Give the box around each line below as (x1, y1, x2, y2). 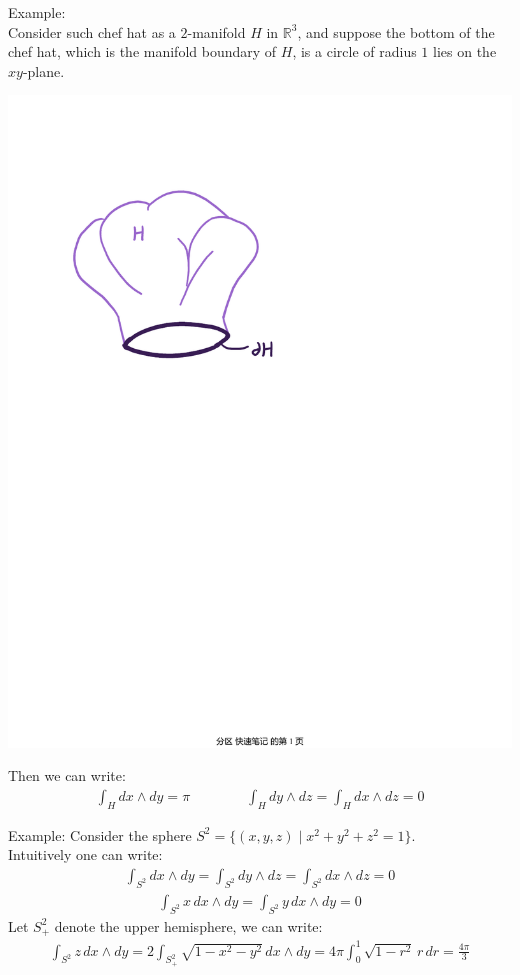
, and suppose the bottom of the (297, 21, 495, 42)
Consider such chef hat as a (8, 21, 176, 42)
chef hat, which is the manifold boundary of (8, 41, 277, 62)
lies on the (433, 41, 497, 62)
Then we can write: (8, 765, 126, 786)
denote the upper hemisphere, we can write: (54, 915, 323, 936)
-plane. (22, 60, 65, 81)
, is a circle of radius (292, 41, 417, 62)
